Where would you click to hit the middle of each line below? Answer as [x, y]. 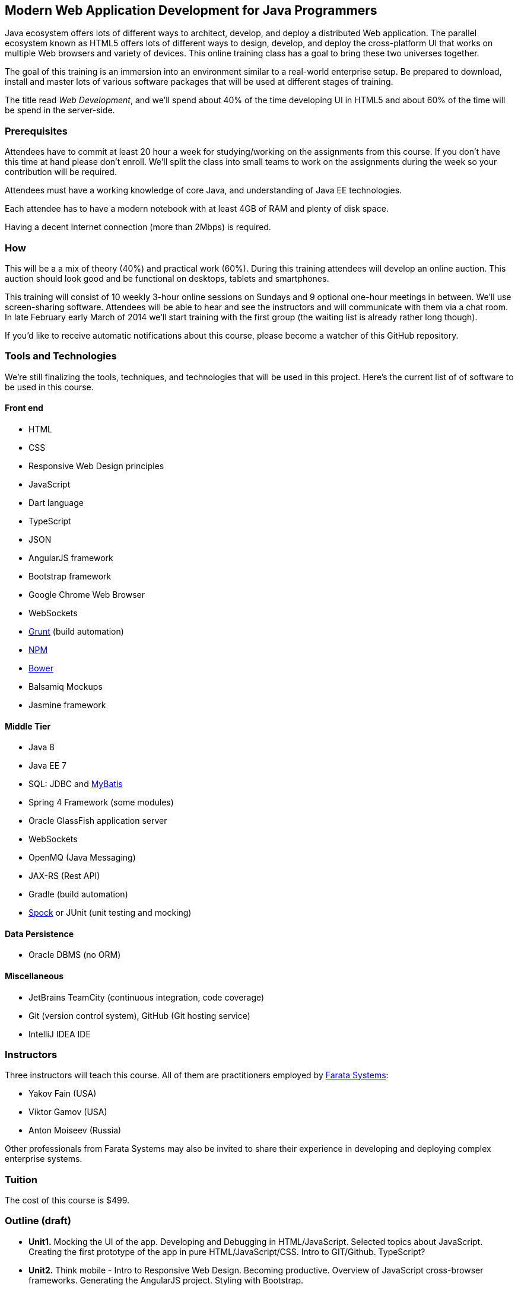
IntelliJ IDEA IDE [60, 1034]
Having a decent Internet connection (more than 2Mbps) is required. [138, 227]
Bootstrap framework [70, 576]
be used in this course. [49, 387]
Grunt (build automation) [76, 631]
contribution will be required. [61, 172]
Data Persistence [39, 934]
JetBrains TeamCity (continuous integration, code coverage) [147, 997]
